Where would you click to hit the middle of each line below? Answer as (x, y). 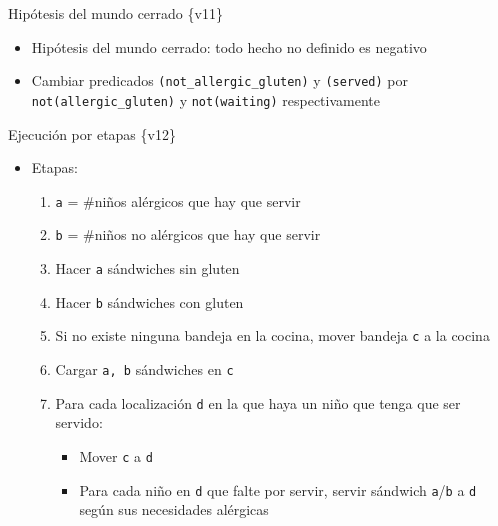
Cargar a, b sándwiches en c (144, 368)
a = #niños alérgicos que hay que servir (178, 200)
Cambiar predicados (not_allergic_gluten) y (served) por (220, 80)
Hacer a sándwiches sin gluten (147, 268)
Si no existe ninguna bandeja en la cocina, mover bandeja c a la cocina (272, 335)
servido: (79, 422)
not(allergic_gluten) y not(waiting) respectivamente (205, 99)
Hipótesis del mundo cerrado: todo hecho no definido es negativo (229, 46)
